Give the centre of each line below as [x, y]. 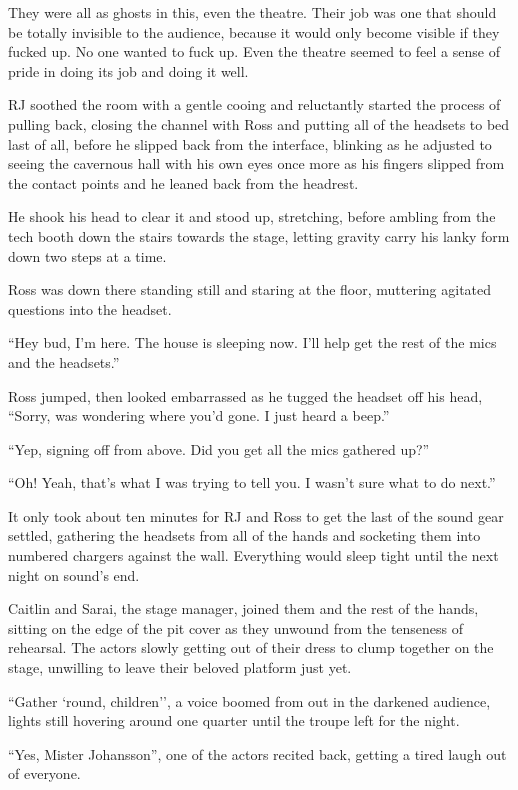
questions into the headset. [90, 308]
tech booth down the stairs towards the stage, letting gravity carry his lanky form [259, 235]
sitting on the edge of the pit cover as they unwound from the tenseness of [236, 627]
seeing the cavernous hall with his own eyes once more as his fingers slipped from [256, 163]
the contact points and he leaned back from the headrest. [183, 182]
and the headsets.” [64, 361]
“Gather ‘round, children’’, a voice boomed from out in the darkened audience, [249, 700]
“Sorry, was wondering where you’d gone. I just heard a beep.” [199, 415]
